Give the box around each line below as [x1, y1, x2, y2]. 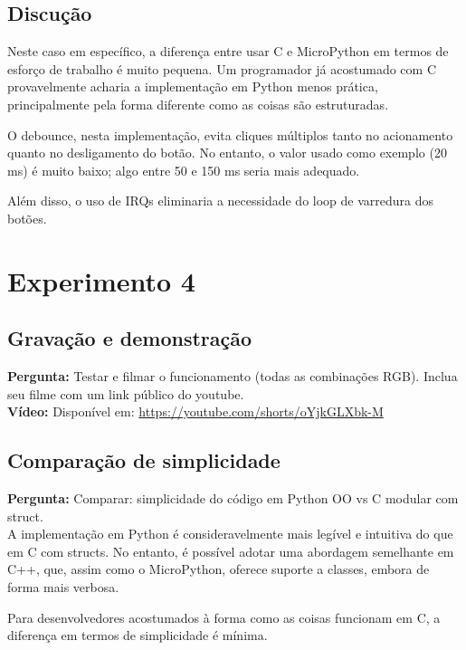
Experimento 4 [7, 262, 195, 299]
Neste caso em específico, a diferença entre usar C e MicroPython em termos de [7, 42, 449, 61]
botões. [7, 208, 47, 227]
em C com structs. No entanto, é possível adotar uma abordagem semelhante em [7, 541, 454, 560]
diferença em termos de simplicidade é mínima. [7, 626, 268, 645]
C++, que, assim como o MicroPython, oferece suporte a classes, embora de [7, 559, 430, 578]
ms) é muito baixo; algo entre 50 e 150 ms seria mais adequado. [7, 160, 360, 179]
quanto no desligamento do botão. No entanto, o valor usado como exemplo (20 [7, 143, 447, 162]
